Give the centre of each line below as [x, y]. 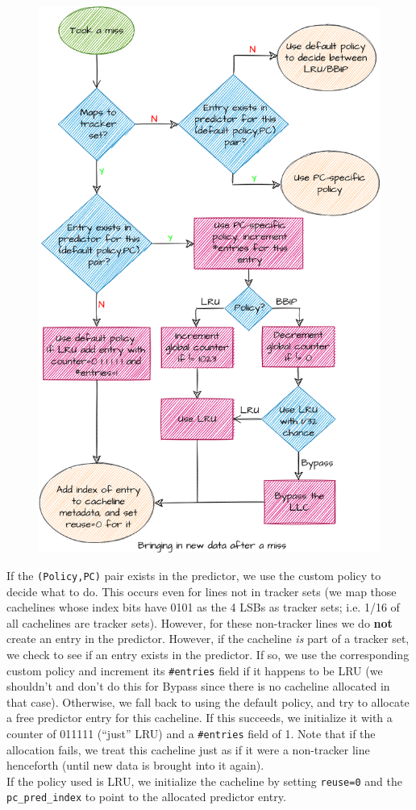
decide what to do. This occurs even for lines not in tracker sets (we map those [202, 591]
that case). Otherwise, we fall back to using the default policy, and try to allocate [208, 701]
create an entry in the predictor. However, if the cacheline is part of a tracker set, [208, 639]
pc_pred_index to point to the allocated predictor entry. [146, 797]
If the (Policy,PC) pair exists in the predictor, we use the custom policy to [194, 575]
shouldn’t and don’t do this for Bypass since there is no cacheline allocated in [198, 686]
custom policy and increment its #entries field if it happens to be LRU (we [195, 670]
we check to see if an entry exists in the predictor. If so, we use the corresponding [208, 654]
